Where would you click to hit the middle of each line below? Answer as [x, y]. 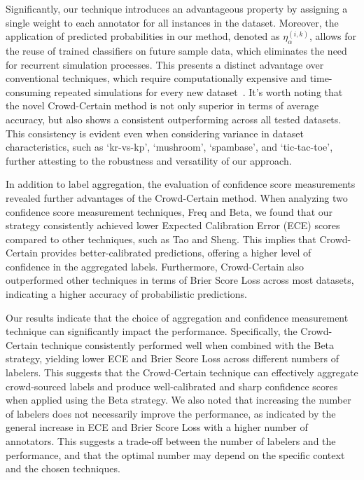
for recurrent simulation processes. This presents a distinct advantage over [165, 64]
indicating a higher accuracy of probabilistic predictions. [126, 294]
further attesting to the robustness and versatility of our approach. [149, 160]
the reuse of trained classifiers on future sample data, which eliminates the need [176, 50]
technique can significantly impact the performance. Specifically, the [152, 331]
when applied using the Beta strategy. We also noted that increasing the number [178, 400]
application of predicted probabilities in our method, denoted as [143, 36]
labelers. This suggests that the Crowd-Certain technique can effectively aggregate [182, 372]
